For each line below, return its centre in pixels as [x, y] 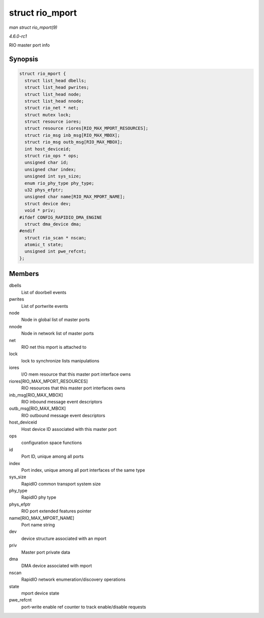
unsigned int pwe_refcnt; [55, 251]
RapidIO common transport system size [61, 484]
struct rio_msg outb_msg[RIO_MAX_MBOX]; [74, 142]
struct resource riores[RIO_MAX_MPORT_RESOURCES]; [87, 128]
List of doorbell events [44, 292]
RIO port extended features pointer [56, 511]
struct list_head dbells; [55, 80]
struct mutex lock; [48, 115]
